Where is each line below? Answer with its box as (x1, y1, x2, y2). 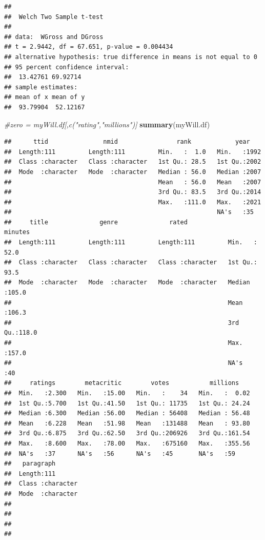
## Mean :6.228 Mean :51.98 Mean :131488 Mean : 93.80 (4, 419, 250, 427)
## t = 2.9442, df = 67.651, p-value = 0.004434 (4, 43, 173, 51)
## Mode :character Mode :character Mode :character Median (4, 279, 250, 286)
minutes (4, 228, 30, 236)
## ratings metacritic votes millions (4, 379, 239, 387)
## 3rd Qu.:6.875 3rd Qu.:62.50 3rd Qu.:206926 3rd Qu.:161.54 (4, 430, 250, 437)
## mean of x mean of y (4, 93, 85, 101)
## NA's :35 (4, 208, 254, 216)
